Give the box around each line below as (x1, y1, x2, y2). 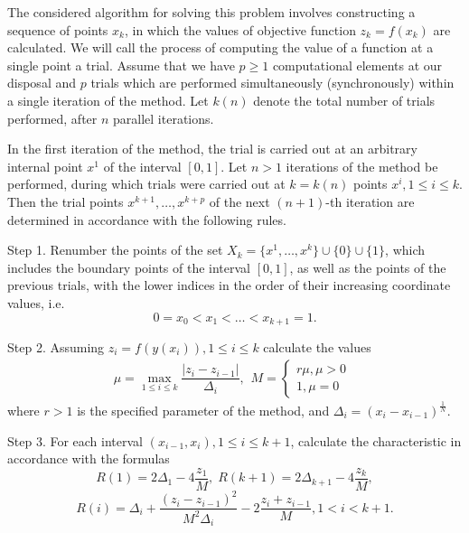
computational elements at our (272, 55, 443, 74)
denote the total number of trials (253, 90, 436, 109)
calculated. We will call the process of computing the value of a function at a (7, 38, 434, 57)
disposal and (7, 73, 77, 92)
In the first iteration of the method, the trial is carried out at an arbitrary (7, 139, 417, 158)
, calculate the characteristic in (290, 431, 462, 450)
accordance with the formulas (7, 449, 170, 468)
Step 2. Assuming (7, 337, 105, 356)
